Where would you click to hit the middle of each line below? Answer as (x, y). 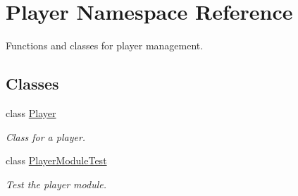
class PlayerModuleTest (56, 160)
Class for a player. (46, 136)
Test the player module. (56, 184)
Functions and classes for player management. (105, 45)
